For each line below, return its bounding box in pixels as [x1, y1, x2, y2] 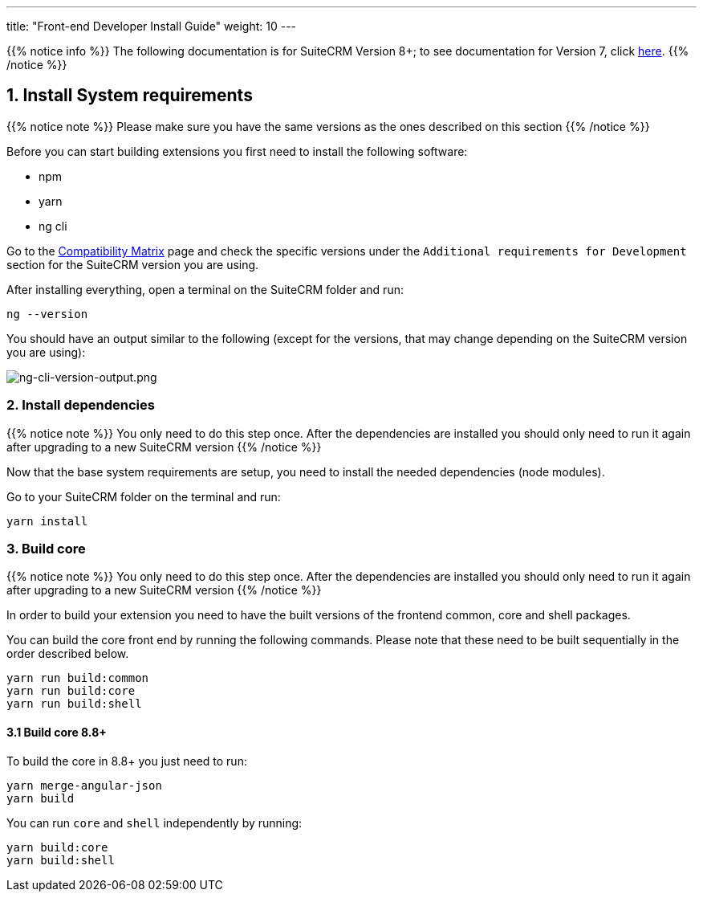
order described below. [6, 647, 129, 661]
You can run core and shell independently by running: [6, 815, 303, 830]
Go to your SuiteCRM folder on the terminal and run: [6, 489, 281, 504]
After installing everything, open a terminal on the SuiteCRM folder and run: [6, 282, 404, 296]
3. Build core [6, 540, 86, 557]
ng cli [39, 218, 67, 233]
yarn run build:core [6, 684, 136, 698]
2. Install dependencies [6, 397, 155, 414]
